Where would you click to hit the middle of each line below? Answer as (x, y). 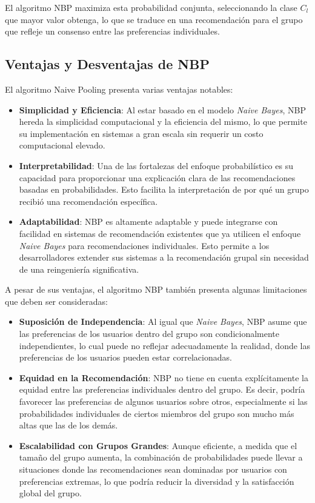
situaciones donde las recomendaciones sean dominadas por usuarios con (153, 469)
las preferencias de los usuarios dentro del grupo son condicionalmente (149, 334)
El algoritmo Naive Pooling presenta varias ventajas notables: (119, 89)
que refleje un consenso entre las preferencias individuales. (112, 31)
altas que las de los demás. (68, 425)
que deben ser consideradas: (56, 301)
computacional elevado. (62, 145)
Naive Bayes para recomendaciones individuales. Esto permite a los (144, 245)
